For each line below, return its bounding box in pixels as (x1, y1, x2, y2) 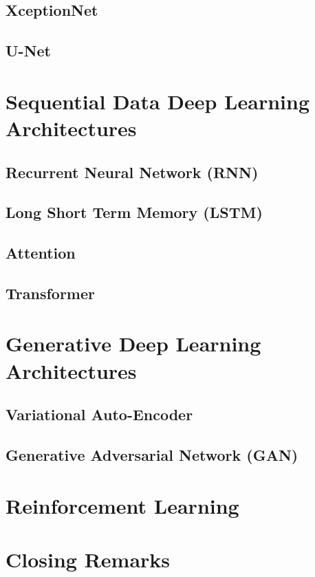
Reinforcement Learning (6, 491, 239, 519)
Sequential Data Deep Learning (6, 87, 309, 115)
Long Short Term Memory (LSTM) (6, 202, 263, 223)
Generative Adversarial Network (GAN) (6, 444, 298, 465)
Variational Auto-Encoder (6, 404, 193, 425)
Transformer (6, 282, 95, 303)
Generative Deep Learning (6, 329, 261, 358)
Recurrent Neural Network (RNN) (6, 161, 259, 182)
